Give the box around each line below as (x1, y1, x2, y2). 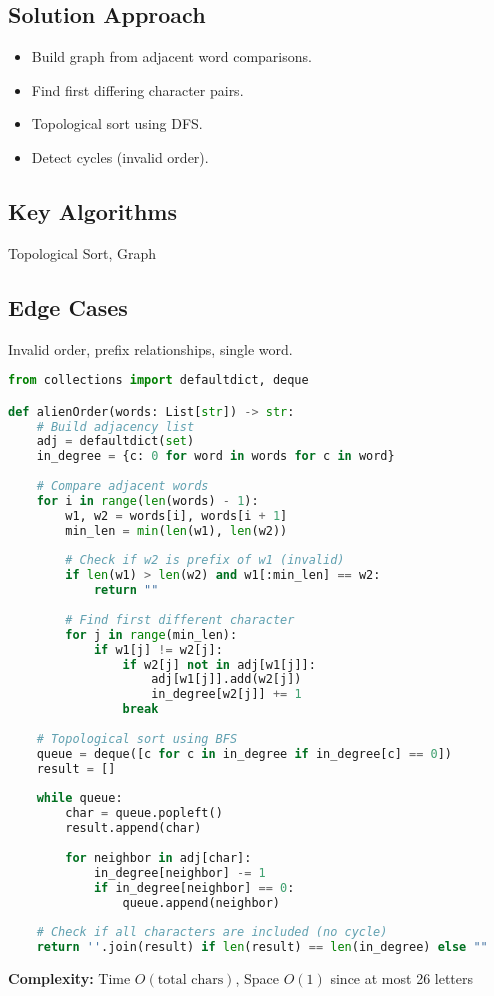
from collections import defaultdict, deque (8, 373, 309, 388)
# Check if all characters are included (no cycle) (36, 925, 388, 940)
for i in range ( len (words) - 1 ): (36, 493, 259, 508)
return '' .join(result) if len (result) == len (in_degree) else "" (36, 940, 488, 955)
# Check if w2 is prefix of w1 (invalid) (65, 553, 345, 568)
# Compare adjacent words (36, 479, 209, 494)
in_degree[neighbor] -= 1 (93, 865, 266, 880)
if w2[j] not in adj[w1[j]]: (122, 657, 316, 672)
